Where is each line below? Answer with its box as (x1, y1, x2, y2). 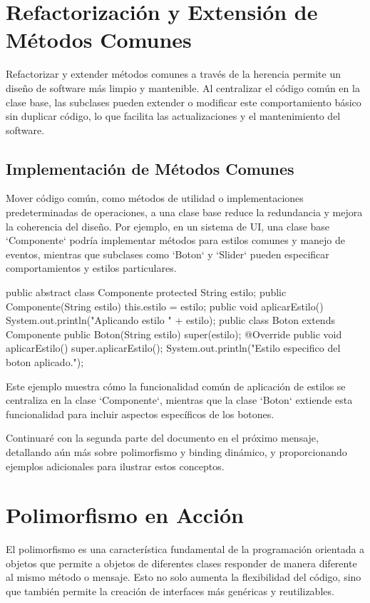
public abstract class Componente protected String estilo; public (6, 285, 287, 300)
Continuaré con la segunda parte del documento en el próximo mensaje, (6, 430, 319, 445)
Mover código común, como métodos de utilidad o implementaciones (6, 191, 304, 206)
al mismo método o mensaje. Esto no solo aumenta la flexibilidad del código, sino (6, 569, 361, 584)
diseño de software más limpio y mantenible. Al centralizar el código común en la (6, 80, 360, 95)
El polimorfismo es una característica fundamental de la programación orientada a (6, 542, 365, 557)
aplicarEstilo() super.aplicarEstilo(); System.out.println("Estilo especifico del (6, 340, 341, 355)
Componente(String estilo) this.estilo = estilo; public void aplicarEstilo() (6, 298, 324, 313)
